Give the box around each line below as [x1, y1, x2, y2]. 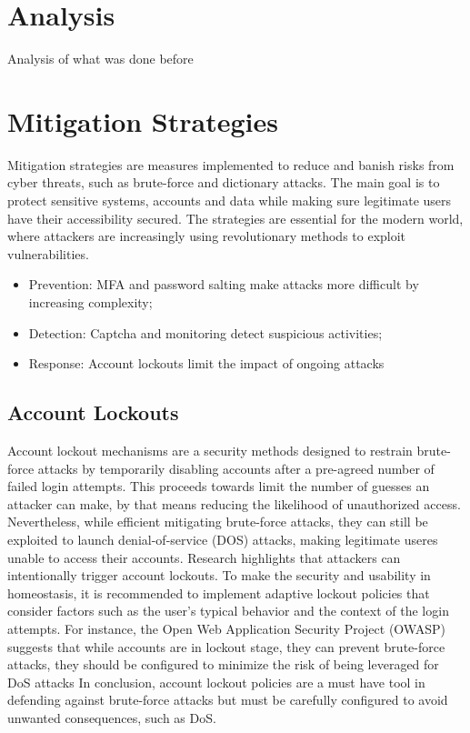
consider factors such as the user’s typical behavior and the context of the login [7, 601, 449, 620]
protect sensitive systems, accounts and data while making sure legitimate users [7, 191, 452, 210]
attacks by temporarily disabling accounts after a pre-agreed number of [37, 458, 435, 477]
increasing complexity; [28, 293, 153, 311]
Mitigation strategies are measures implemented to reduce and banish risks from [7, 155, 455, 174]
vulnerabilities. [7, 244, 89, 263]
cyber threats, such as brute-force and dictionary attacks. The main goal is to [7, 173, 440, 192]
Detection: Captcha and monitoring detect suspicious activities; [28, 323, 383, 342]
